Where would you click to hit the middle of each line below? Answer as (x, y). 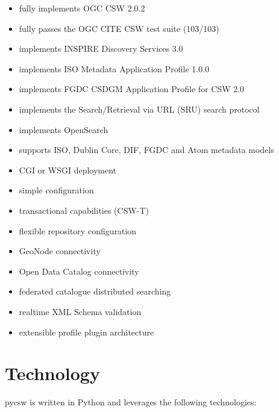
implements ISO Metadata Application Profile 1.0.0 (114, 68)
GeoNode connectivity (60, 251)
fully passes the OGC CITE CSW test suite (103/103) (119, 28)
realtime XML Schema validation (80, 311)
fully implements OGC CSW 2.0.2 (82, 8)
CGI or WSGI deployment (68, 170)
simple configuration (56, 190)
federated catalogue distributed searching (95, 291)
